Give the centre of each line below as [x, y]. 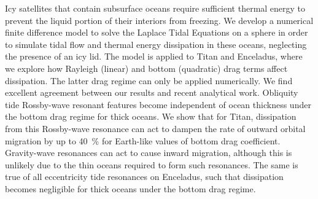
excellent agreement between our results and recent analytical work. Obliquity [152, 92]
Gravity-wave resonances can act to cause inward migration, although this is [149, 153]
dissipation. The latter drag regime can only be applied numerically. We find [149, 80]
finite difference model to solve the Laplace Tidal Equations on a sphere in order [157, 32]
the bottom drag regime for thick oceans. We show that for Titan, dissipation [151, 116]
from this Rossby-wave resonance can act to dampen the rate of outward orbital [155, 128]
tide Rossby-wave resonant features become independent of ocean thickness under [158, 104]
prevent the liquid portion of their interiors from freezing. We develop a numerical [159, 20]
